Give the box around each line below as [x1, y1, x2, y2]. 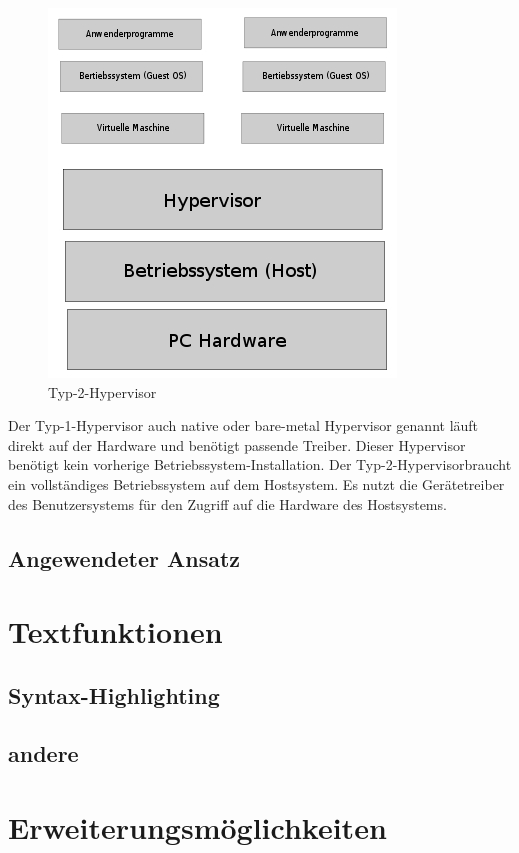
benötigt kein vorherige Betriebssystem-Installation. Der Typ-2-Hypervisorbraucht [8, 454, 512, 475]
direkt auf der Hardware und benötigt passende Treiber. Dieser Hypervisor [8, 434, 466, 455]
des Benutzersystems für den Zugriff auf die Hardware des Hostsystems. [8, 493, 447, 514]
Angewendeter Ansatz [8, 542, 241, 573]
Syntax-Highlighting [8, 679, 220, 710]
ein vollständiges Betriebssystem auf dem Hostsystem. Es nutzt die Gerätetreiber [8, 473, 505, 494]
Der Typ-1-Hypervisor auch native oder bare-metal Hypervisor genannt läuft [8, 415, 479, 436]
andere [8, 738, 79, 769]
